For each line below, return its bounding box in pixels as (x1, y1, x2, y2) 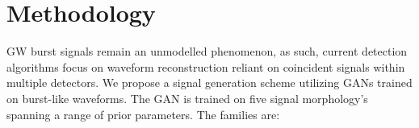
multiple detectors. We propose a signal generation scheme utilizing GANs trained (6, 74, 413, 91)
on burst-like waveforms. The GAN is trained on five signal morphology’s (6, 89, 368, 106)
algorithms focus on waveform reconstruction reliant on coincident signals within (6, 58, 405, 75)
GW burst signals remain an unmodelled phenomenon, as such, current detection (6, 43, 408, 60)
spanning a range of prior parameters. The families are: (6, 105, 280, 122)
